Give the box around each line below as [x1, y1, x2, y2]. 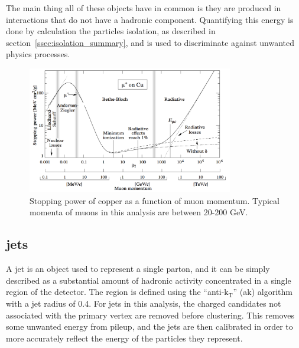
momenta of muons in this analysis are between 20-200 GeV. [30, 206, 248, 218]
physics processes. [6, 48, 70, 60]
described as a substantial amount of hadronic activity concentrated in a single [6, 274, 291, 286]
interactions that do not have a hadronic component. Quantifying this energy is [6, 13, 294, 25]
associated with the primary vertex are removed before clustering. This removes [6, 308, 294, 321]
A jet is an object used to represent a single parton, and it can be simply [6, 262, 270, 275]
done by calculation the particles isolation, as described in [6, 25, 216, 37]
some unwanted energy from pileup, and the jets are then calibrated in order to [6, 320, 293, 333]
